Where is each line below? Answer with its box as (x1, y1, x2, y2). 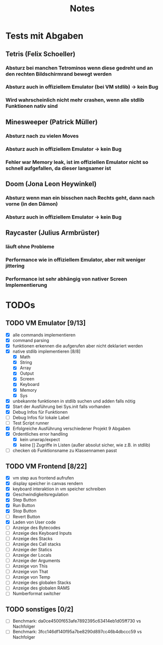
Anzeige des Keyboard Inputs (12, 530, 72, 536)
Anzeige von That (12, 569, 48, 575)
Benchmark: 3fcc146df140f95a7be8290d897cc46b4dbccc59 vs (12, 629, 142, 635)
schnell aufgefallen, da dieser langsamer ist (5, 164, 111, 171)
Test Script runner (12, 420, 49, 426)
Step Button (12, 497, 37, 503)
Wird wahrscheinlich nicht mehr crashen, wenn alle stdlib (5, 97, 145, 103)
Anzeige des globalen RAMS (12, 585, 70, 591)
